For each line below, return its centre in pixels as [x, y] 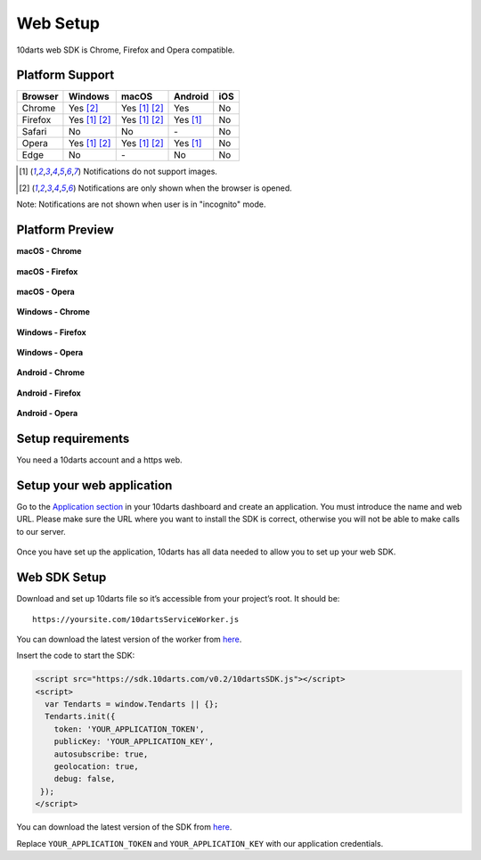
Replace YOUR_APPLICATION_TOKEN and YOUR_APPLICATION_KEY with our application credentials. [200, 843]
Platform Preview [65, 230]
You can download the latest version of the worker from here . [129, 639]
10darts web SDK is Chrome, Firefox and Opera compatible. [126, 50]
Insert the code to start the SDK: [76, 656]
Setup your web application [94, 485]
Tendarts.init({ [80, 717]
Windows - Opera [50, 353]
